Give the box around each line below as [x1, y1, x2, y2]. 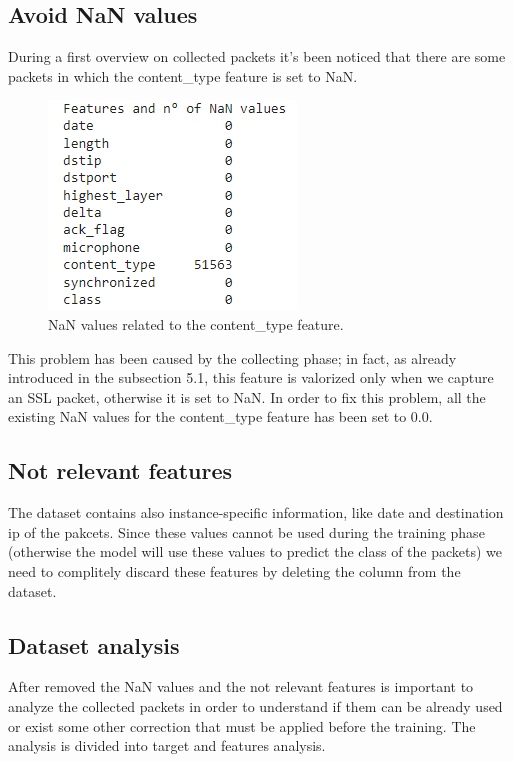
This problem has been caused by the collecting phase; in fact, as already [8, 347, 457, 368]
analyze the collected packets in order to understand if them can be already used [8, 695, 503, 716]
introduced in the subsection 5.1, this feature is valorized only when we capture [8, 367, 494, 388]
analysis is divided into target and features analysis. [8, 735, 326, 756]
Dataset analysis [8, 629, 180, 660]
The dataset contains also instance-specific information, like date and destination [8, 502, 504, 523]
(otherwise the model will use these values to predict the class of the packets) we [8, 541, 503, 562]
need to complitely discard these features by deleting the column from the [8, 560, 461, 581]
